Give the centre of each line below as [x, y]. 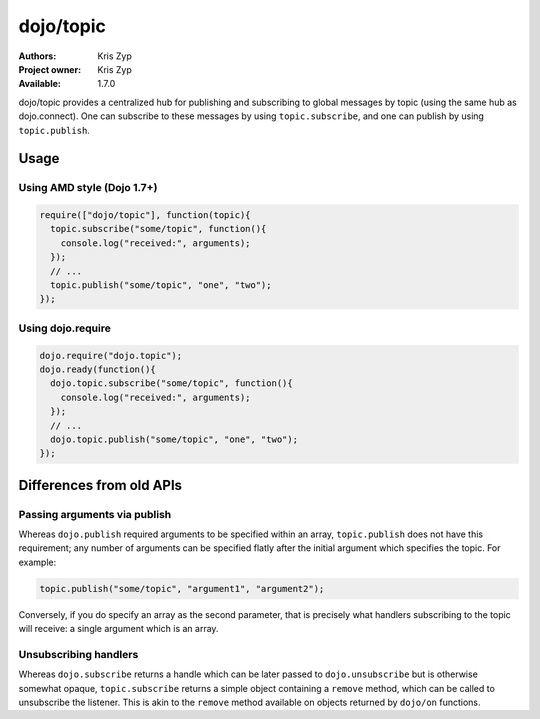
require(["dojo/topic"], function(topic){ [145, 215]
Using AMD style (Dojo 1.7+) [88, 188]
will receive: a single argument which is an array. [118, 629]
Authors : [37, 56]
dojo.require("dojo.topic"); [111, 355]
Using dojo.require [65, 328]
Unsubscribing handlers [78, 654]
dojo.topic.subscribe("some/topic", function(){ [172, 383]
